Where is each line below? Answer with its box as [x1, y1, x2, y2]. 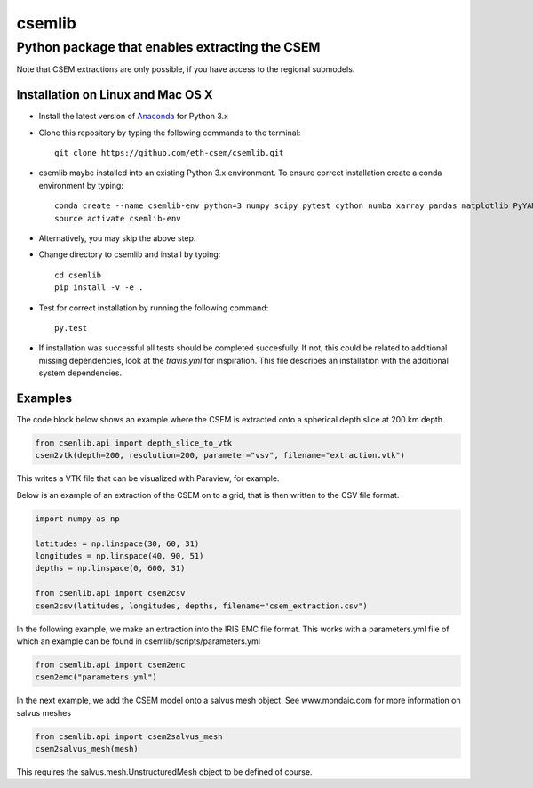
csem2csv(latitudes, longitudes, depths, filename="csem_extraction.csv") [35, 600, 369, 611]
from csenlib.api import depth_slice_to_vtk [35, 438, 233, 448]
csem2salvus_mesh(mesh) [35, 744, 139, 754]
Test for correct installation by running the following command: [38, 302, 269, 313]
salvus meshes [16, 707, 71, 718]
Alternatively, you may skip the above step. [38, 233, 196, 244]
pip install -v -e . [54, 283, 144, 293]
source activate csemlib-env [54, 213, 181, 223]
